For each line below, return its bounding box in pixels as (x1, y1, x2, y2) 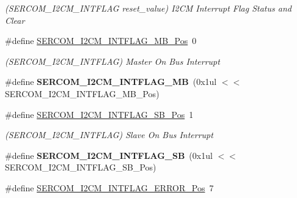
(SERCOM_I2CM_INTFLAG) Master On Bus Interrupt (5, 54, 220, 67)
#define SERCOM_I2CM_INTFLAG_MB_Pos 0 (5, 34, 197, 47)
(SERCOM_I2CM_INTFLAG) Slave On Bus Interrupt (5, 128, 213, 141)
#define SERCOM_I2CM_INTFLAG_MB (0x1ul (5, 75, 217, 88)
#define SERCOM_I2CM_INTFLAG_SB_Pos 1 (5, 108, 194, 120)
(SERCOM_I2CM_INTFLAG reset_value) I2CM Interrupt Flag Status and (5, 2, 291, 14)
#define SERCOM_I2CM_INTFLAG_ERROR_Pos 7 (5, 181, 214, 194)
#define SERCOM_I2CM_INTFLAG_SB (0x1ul (5, 148, 213, 161)
